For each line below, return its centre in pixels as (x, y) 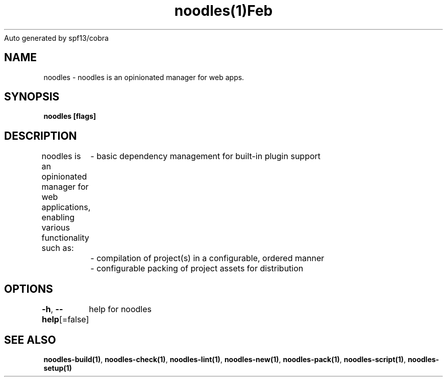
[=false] (74, 320)
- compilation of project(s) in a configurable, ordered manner (207, 258)
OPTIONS (29, 289)
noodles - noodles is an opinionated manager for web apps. (144, 77)
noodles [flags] (70, 116)
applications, (66, 207)
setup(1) (58, 368)
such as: (58, 248)
